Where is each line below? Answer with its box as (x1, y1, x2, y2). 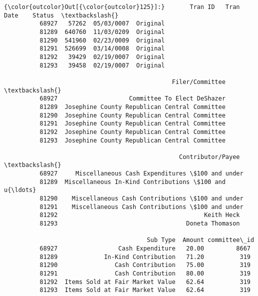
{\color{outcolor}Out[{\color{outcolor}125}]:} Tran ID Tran (4, 3, 240, 10)
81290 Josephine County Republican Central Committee (39, 111, 226, 119)
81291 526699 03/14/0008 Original (39, 45, 165, 52)
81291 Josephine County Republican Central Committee (39, 120, 226, 127)
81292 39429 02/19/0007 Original (39, 53, 165, 60)
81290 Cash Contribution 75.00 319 (39, 261, 251, 269)
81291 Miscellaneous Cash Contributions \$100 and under (39, 203, 244, 210)
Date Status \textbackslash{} (4, 11, 119, 19)
